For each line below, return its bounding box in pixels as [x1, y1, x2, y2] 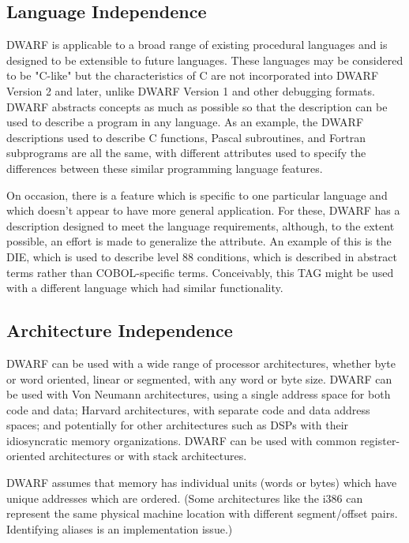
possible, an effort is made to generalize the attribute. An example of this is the [6, 233, 392, 249]
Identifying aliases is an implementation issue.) [6, 520, 233, 537]
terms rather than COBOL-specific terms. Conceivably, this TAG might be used [6, 264, 394, 280]
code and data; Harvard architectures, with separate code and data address [6, 401, 370, 418]
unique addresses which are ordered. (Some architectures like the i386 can [6, 489, 363, 506]
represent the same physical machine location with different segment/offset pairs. [6, 505, 398, 522]
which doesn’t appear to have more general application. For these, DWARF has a [6, 202, 400, 219]
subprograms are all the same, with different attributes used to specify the [6, 144, 366, 161]
